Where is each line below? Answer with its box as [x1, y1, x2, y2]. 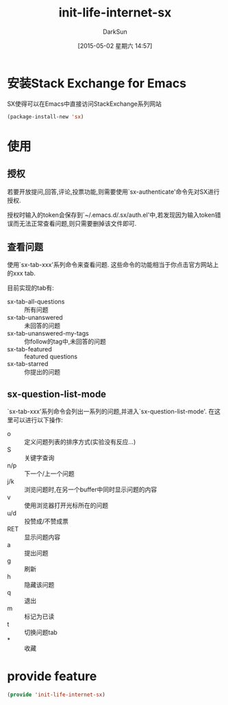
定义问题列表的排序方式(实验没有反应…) [24, 438, 136, 446]
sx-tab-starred [7, 360, 49, 368]
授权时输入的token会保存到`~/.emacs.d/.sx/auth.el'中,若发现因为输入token [7, 211, 216, 219]
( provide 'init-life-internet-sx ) [7, 691, 106, 698]
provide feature [7, 669, 97, 684]
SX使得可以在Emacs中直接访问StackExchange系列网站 [7, 100, 162, 108]
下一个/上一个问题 [24, 470, 75, 478]
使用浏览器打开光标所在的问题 [24, 501, 108, 509]
